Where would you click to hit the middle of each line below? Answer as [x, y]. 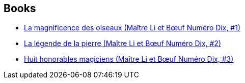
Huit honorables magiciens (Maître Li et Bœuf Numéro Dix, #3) [129, 59]
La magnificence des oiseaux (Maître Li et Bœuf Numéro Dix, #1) [132, 28]
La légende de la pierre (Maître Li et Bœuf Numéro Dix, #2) [123, 44]
